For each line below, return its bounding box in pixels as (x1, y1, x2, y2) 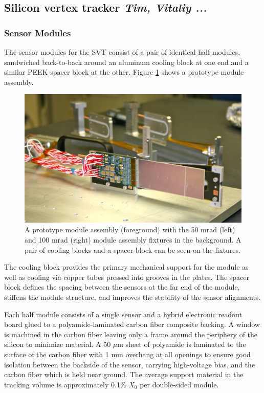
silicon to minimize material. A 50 (4, 339, 111, 350)
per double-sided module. (140, 379, 219, 389)
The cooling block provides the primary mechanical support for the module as (4, 261, 249, 272)
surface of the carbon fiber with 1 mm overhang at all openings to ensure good (4, 349, 251, 359)
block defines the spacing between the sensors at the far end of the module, (4, 281, 240, 292)
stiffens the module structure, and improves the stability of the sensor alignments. (4, 292, 261, 302)
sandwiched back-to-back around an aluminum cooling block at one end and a (4, 56, 249, 67)
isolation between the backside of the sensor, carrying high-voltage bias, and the (4, 359, 255, 369)
